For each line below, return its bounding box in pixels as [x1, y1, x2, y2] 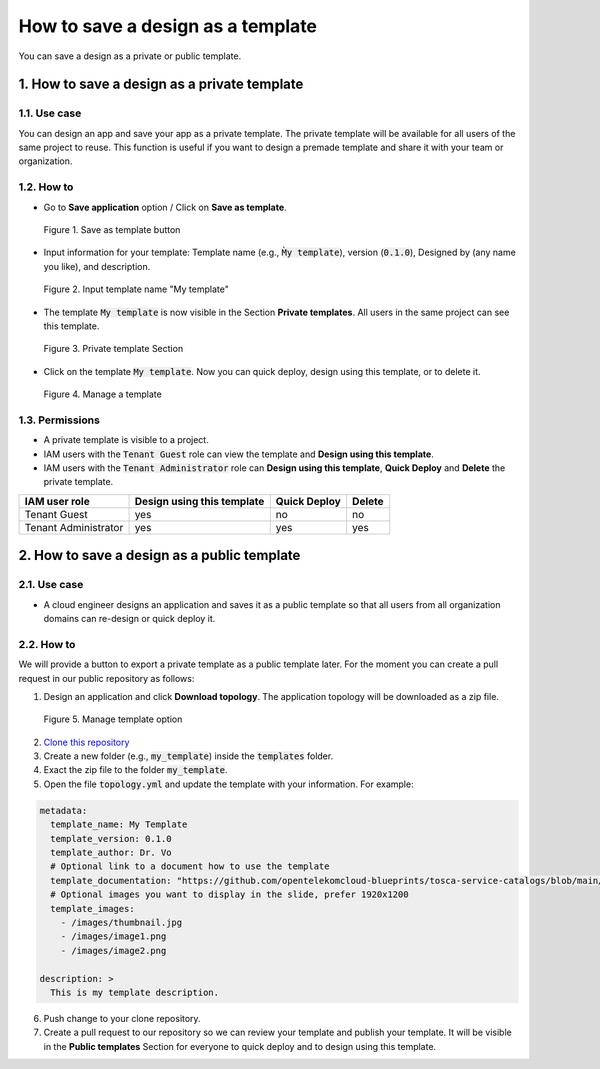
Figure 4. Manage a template [43, 388, 162, 400]
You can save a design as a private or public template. [18, 50, 242, 62]
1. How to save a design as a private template [18, 76, 304, 93]
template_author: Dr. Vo [50, 847, 172, 859]
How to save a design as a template [18, 15, 318, 37]
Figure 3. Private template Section [43, 343, 184, 355]
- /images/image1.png [60, 931, 167, 942]
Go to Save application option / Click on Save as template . [43, 201, 287, 213]
